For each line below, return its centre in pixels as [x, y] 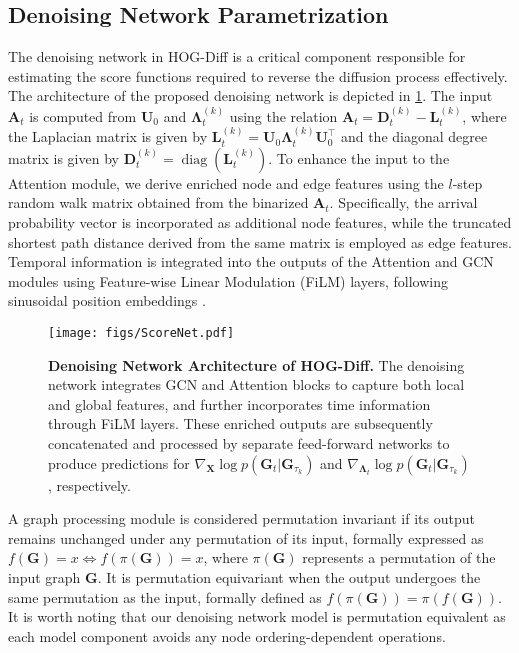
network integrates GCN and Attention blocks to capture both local [256, 384]
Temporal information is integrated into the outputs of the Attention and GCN [251, 261]
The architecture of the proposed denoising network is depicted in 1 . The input [250, 95]
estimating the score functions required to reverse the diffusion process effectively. [258, 75]
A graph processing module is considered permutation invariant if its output [241, 518]
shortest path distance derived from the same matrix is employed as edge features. [260, 241]
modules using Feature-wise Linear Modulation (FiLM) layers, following [228, 280]
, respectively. [89, 484]
